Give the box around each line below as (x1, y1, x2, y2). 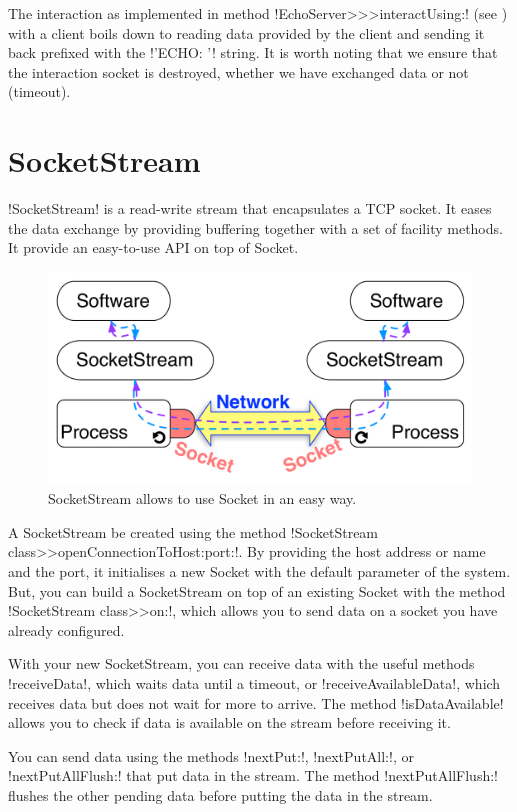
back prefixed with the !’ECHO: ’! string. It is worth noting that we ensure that (8, 42, 498, 63)
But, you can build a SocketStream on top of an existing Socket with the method (8, 580, 506, 601)
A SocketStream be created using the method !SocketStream (8, 521, 379, 542)
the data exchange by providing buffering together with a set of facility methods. (8, 217, 503, 238)
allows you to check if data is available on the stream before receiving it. (8, 712, 451, 733)
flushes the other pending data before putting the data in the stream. (8, 785, 433, 806)
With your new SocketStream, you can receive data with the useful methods (8, 653, 475, 674)
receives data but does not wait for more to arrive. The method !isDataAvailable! (8, 692, 504, 713)
